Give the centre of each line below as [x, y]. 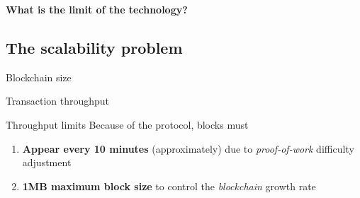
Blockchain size [39, 77]
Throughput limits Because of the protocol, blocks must [127, 124]
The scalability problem [94, 47]
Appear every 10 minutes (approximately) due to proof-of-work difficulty [188, 148]
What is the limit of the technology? [97, 9]
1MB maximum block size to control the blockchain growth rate [169, 186]
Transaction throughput [58, 101]
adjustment [47, 162]
